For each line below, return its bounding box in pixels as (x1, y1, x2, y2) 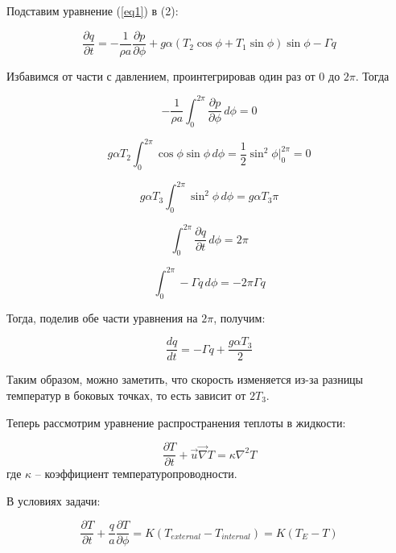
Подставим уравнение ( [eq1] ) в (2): (6, 2, 179, 19)
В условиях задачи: (6, 492, 101, 509)
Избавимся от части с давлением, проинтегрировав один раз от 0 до (6, 67, 340, 84)
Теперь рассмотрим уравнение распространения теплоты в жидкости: (6, 414, 346, 430)
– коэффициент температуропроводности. (35, 465, 237, 482)
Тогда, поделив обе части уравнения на (6, 309, 198, 326)
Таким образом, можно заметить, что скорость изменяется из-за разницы (6, 371, 364, 388)
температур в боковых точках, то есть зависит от (6, 386, 246, 403)
